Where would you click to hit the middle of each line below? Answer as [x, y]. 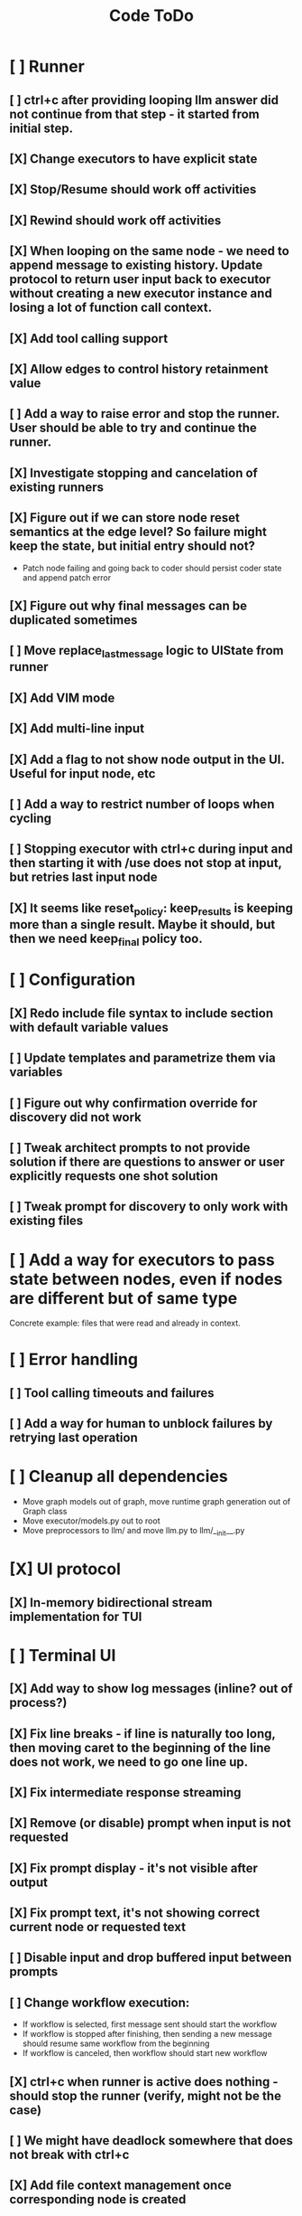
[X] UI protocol [65, 1569]
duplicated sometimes [73, 620]
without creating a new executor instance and [141, 293]
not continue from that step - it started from [134, 114]
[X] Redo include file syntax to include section [141, 1013]
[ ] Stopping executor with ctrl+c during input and [151, 849]
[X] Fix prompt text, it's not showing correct [135, 1913]
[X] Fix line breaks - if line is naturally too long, [142, 1734]
